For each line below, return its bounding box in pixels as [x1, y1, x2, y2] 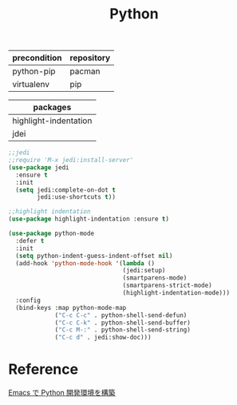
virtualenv [12, 79, 50, 90]
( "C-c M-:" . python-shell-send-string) [54, 326, 192, 334]
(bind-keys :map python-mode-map [15, 304, 127, 312]
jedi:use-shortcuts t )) [37, 193, 116, 201]
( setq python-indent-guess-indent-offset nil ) [15, 252, 173, 260]
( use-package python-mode [8, 229, 94, 238]
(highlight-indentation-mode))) [122, 289, 230, 297]
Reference [8, 360, 78, 379]
